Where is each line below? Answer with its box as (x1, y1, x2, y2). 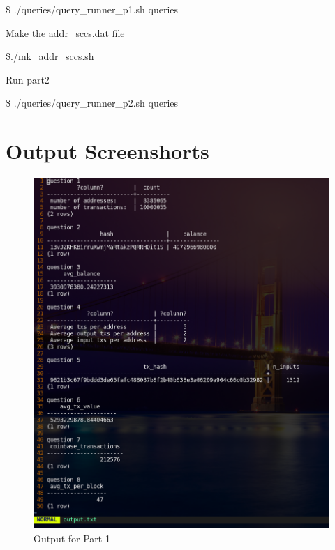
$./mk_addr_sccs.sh (6, 49, 94, 63)
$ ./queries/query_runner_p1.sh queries (6, 2, 179, 16)
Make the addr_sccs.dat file (6, 25, 125, 40)
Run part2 (6, 72, 50, 86)
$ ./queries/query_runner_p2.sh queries (6, 96, 179, 110)
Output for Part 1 (33, 530, 110, 545)
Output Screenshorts (6, 137, 209, 165)
